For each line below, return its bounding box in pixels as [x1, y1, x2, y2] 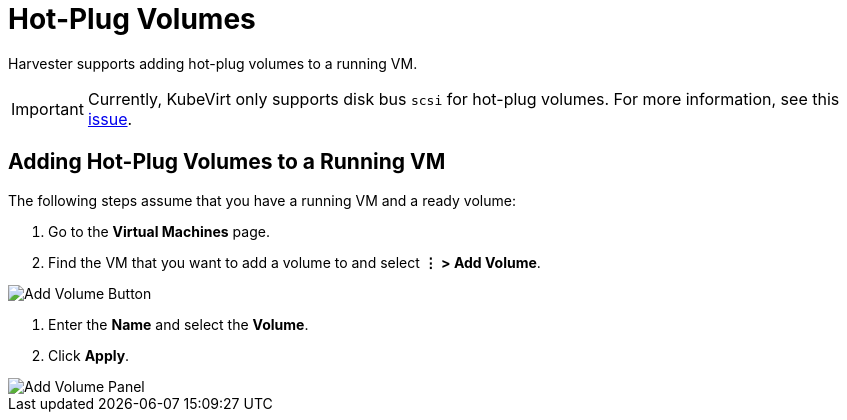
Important [11, 98, 84, 119]
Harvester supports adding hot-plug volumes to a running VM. [8, 54, 418, 72]
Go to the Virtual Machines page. [48, 222, 270, 240]
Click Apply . [48, 346, 130, 364]
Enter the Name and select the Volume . [48, 315, 309, 333]
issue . [87, 108, 133, 129]
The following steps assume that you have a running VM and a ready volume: [8, 191, 516, 209]
